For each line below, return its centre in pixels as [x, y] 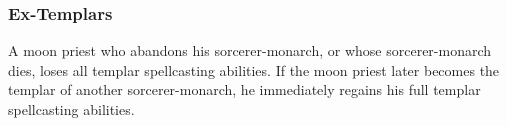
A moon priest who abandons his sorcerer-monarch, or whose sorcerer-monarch [250, 50]
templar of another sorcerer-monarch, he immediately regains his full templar [244, 89]
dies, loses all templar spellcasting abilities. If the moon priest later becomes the [254, 69]
